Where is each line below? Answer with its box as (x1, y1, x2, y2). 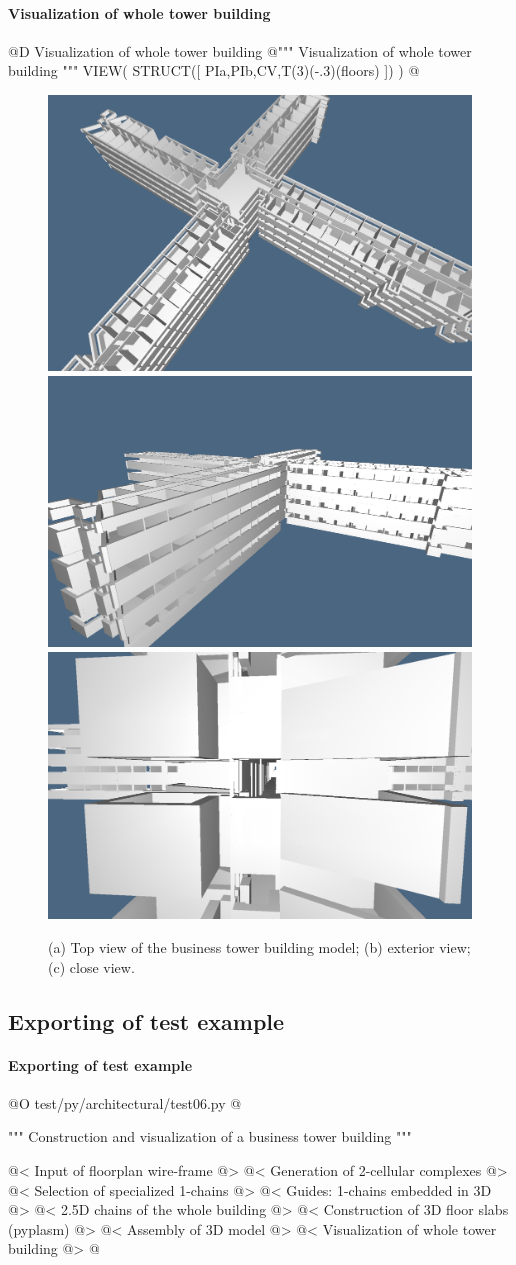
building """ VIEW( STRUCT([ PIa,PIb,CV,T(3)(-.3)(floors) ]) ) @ (8, 60, 420, 81)
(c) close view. (48, 956, 135, 977)
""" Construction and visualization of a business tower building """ (8, 1126, 412, 1147)
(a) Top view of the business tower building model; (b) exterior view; (48, 937, 471, 958)
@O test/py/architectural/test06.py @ (8, 1092, 242, 1113)
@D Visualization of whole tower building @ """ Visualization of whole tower (8, 40, 472, 61)
